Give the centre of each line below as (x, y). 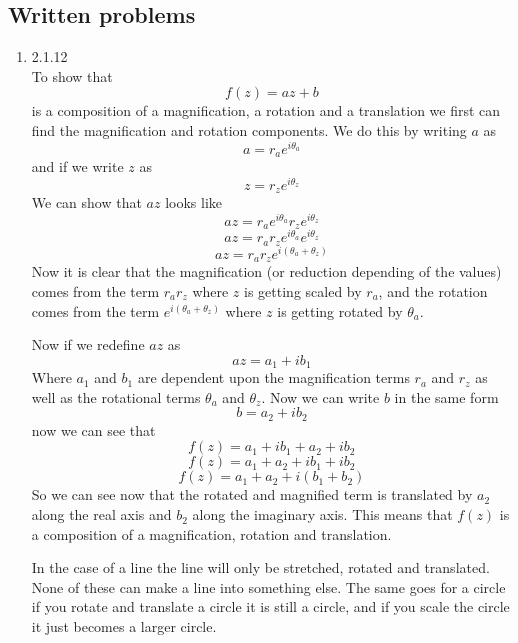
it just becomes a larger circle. (124, 626)
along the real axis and (101, 514)
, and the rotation (433, 291)
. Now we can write (320, 396)
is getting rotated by (340, 310)
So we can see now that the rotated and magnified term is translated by (252, 494)
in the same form (446, 396)
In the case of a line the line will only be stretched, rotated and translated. (260, 567)
